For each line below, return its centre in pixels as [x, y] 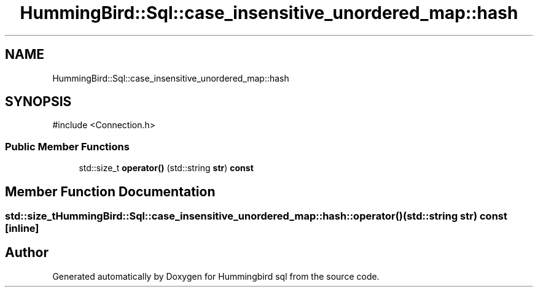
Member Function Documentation [110, 191]
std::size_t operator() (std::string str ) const [166, 168]
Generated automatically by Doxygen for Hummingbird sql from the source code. [216, 276]
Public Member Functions [67, 146]
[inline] [22, 229]
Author [27, 253]
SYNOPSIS [38, 102]
